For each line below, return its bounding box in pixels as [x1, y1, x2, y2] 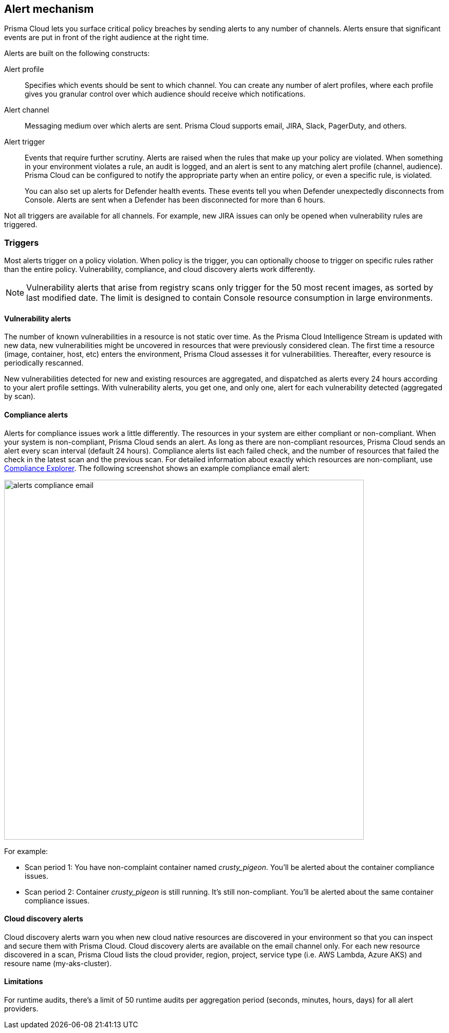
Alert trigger [4, 137, 45, 147]
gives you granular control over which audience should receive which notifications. [25, 89, 306, 99]
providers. [4, 1004, 39, 1013]
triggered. [4, 220, 38, 229]
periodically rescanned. [4, 358, 84, 368]
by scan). [4, 392, 35, 401]
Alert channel [4, 105, 49, 115]
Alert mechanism [4, 3, 94, 15]
